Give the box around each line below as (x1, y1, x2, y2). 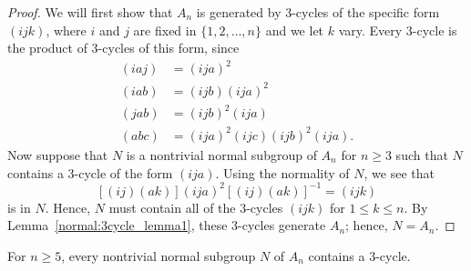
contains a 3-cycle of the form (7, 163, 173, 182)
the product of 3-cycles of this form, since (7, 38, 240, 57)
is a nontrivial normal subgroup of (126, 145, 317, 164)
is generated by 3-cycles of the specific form (196, 3, 440, 21)
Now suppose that (7, 145, 108, 164)
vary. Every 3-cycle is (338, 20, 457, 39)
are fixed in (133, 20, 197, 39)
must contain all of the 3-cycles (108, 197, 283, 216)
